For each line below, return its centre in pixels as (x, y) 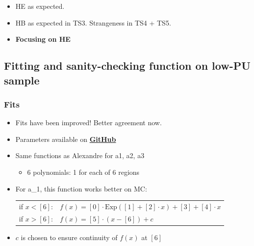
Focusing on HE (43, 39)
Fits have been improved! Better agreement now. (89, 123)
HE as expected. (40, 6)
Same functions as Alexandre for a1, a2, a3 (80, 155)
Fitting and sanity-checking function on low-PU (127, 66)
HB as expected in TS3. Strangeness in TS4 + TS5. (93, 22)
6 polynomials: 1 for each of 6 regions (83, 172)
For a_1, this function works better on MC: (81, 188)
